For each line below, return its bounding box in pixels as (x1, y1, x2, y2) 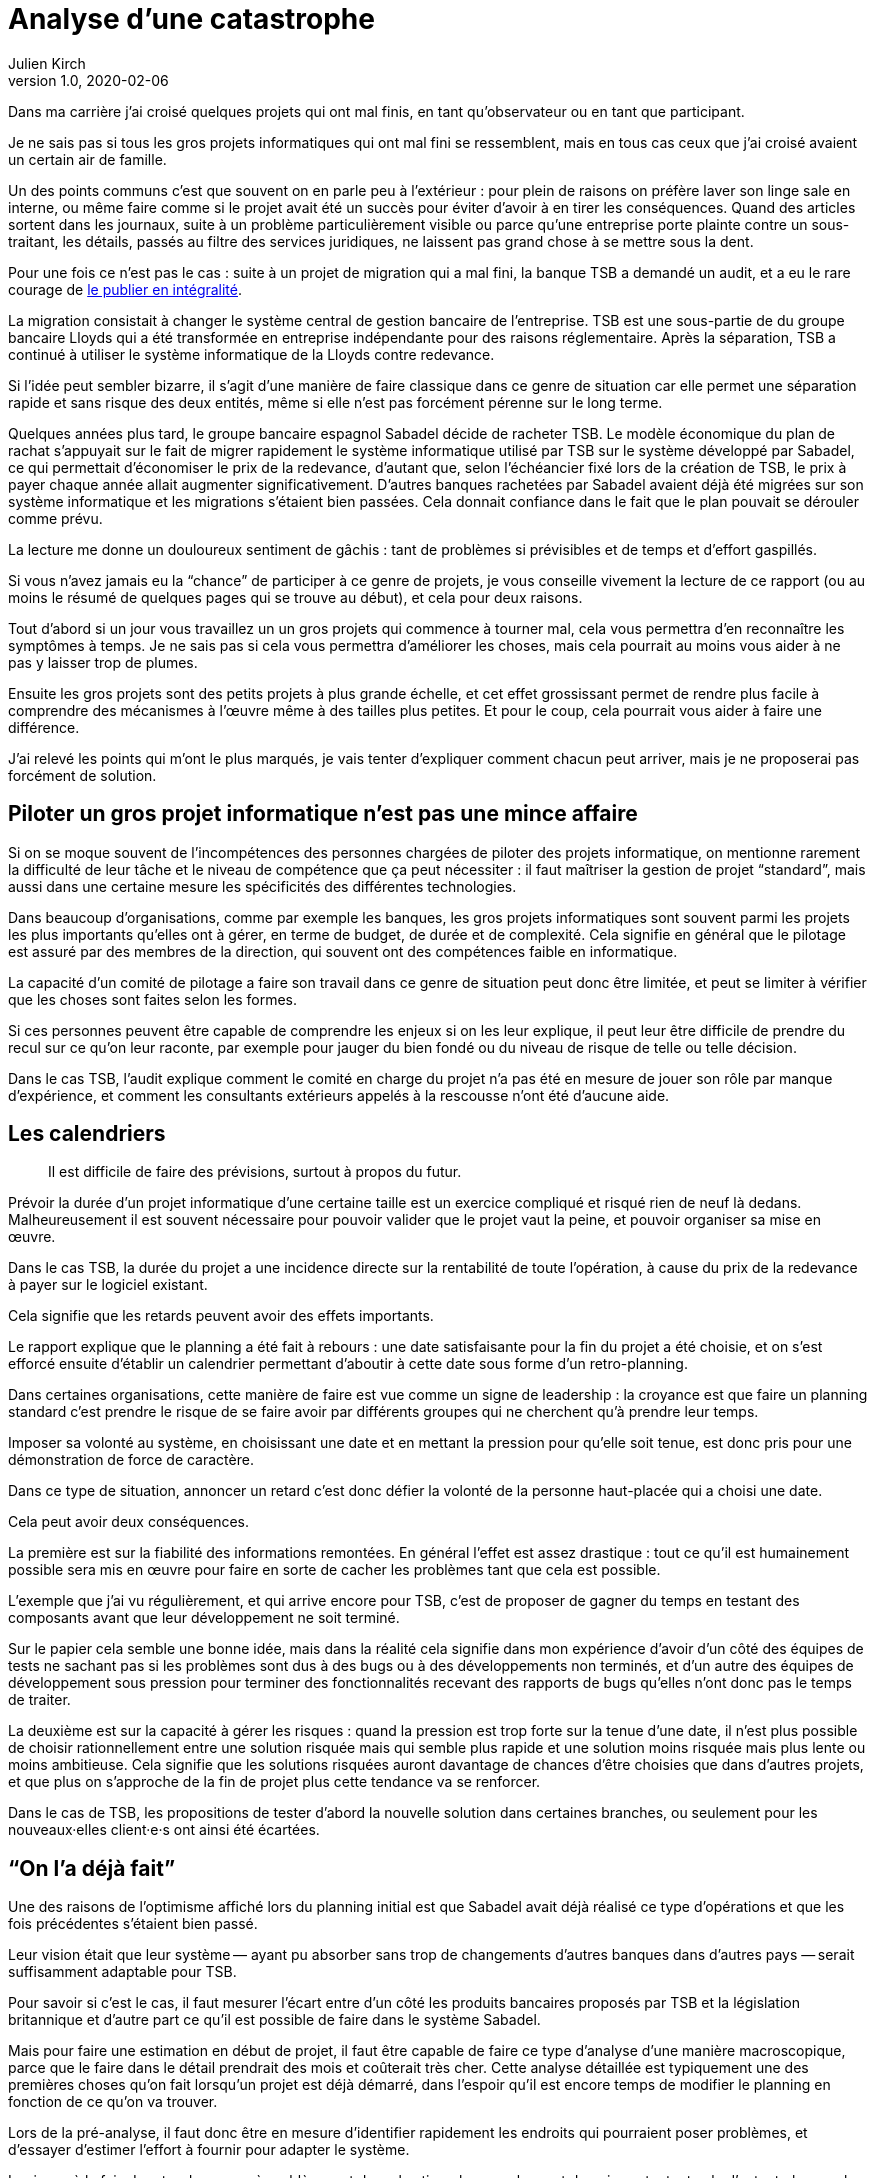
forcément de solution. (8, 766, 157, 784)
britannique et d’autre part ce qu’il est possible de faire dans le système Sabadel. (8, 2011, 541, 2029)
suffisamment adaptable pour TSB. (8, 1963, 237, 1981)
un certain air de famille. (8, 150, 167, 168)
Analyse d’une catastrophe (8, 2, 375, 36)
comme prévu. (8, 509, 103, 527)
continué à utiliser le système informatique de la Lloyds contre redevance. (8, 345, 495, 363)
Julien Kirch (8, 54, 86, 72)
